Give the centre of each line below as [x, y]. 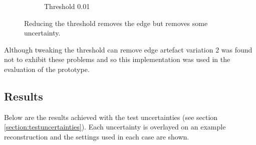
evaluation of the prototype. [47, 69]
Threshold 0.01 [67, 6]
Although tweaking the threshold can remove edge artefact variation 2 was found [128, 49]
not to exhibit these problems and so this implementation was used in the [117, 59]
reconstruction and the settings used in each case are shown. [97, 136]
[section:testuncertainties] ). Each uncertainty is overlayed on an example [115, 127]
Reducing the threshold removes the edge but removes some [116, 23]
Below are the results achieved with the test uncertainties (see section [111, 117]
